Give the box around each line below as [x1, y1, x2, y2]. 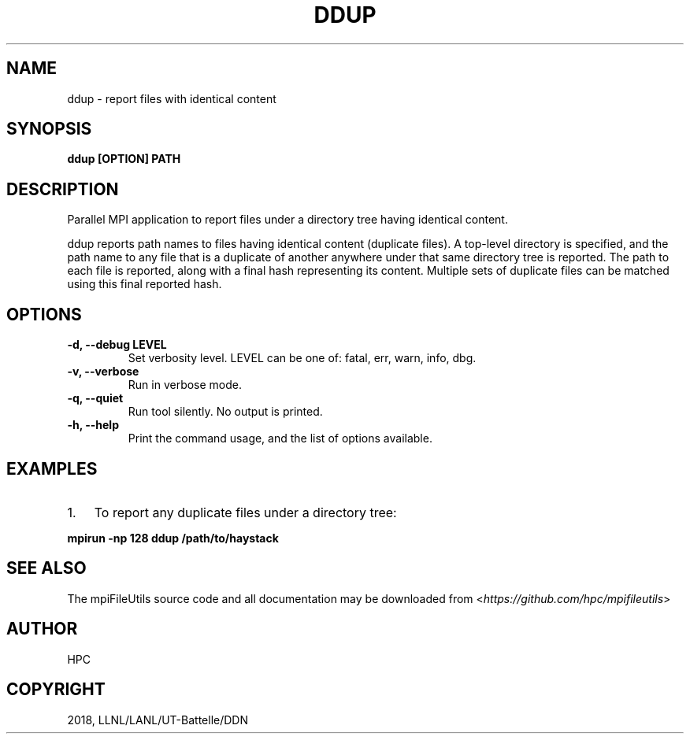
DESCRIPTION [6, 179, 119, 199]
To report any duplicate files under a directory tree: [94, 504, 397, 520]
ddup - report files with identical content [67, 91, 276, 105]
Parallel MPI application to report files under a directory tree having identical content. [67, 213, 508, 227]
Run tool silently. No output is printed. [128, 405, 323, 419]
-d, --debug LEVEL [67, 338, 167, 352]
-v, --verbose [67, 364, 139, 379]
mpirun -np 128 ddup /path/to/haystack [67, 531, 279, 545]
